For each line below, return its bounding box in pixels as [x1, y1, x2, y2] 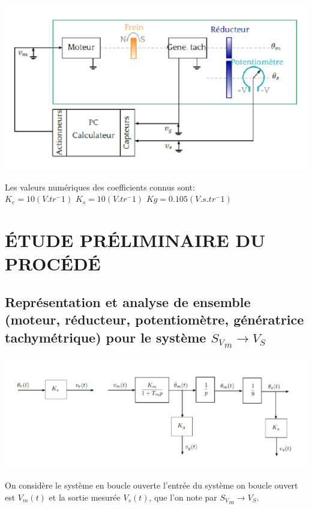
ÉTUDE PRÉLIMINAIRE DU [5, 228, 265, 252]
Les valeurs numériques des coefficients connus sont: [5, 180, 195, 193]
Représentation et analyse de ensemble [5, 292, 251, 311]
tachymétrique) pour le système [5, 328, 206, 346]
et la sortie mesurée [49, 490, 121, 503]
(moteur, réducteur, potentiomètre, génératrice [5, 310, 304, 329]
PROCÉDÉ [5, 251, 101, 276]
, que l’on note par [149, 490, 217, 503]
